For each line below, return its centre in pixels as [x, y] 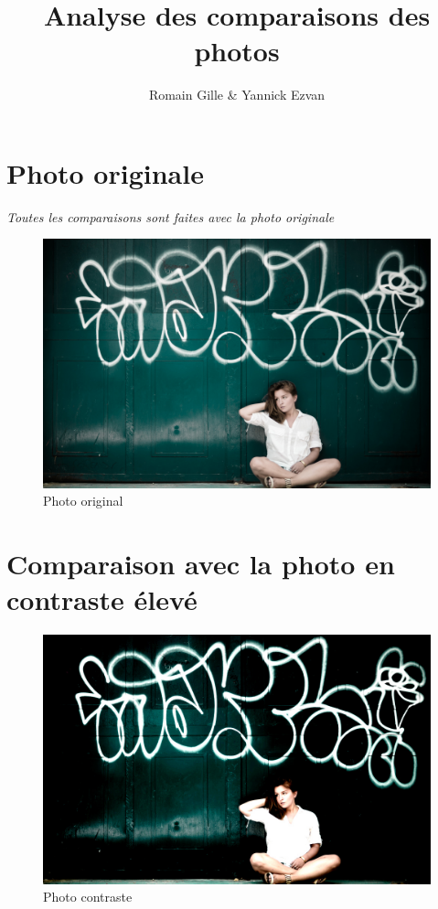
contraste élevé [102, 599]
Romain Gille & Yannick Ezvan [237, 95]
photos [237, 51]
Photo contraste [88, 897]
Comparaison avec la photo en [201, 564]
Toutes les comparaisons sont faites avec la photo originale [171, 216]
